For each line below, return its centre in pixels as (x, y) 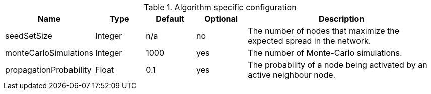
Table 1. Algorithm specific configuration (220, 7)
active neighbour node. (292, 75)
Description (341, 19)
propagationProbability (48, 70)
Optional (221, 19)
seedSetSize (29, 36)
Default (170, 19)
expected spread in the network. (309, 41)
